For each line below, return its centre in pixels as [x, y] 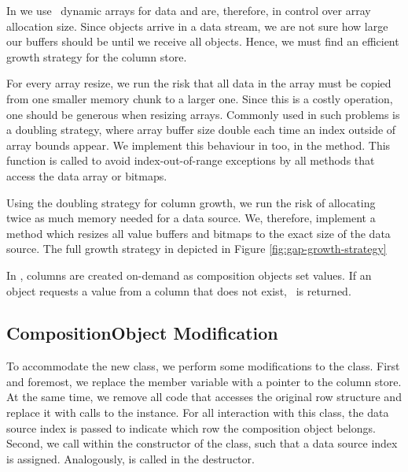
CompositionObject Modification [142, 333]
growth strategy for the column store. [97, 56]
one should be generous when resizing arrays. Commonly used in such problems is [203, 114]
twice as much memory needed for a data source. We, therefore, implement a [191, 218]
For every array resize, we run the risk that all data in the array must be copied [199, 83]
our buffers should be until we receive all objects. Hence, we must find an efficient [203, 41]
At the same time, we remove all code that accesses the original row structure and [204, 397]
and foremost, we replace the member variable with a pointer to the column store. [204, 381]
